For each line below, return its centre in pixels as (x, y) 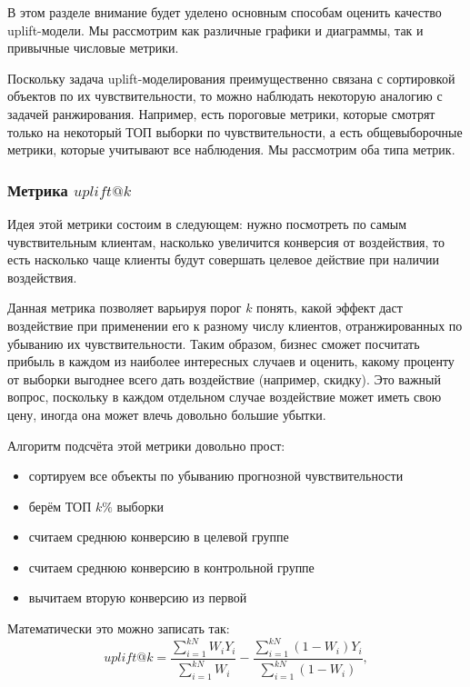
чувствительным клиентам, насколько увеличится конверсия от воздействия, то (226, 241)
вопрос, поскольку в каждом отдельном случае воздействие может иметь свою (225, 397)
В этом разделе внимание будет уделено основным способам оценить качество (225, 12)
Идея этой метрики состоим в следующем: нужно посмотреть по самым (207, 223)
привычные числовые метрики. (93, 48)
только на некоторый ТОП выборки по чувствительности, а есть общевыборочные (235, 131)
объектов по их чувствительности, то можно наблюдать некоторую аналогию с (225, 96)
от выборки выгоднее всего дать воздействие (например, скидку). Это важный (225, 378)
